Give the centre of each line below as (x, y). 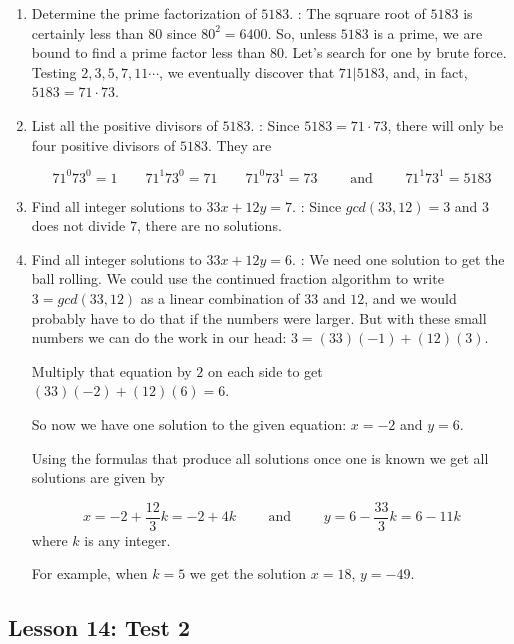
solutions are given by (98, 477)
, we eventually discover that (247, 71)
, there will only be (445, 124)
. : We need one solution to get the (398, 258)
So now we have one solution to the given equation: (189, 424)
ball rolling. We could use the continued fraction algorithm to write (237, 278)
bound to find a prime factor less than (148, 52)
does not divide (78, 225)
